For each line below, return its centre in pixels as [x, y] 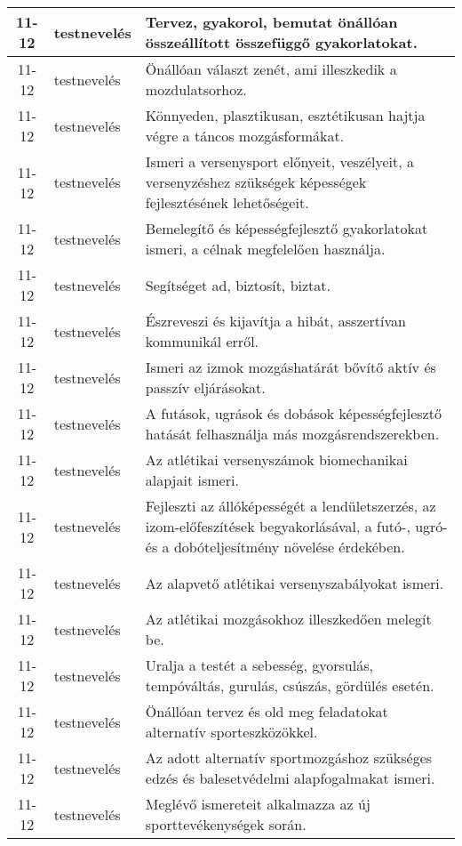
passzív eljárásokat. [205, 387]
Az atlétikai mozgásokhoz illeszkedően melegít [288, 619]
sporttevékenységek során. [226, 824]
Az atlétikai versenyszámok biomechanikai [276, 459]
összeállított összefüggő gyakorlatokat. [281, 42]
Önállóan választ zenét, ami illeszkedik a [271, 69]
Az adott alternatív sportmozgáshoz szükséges [289, 757]
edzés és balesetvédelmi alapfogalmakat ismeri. [290, 778]
